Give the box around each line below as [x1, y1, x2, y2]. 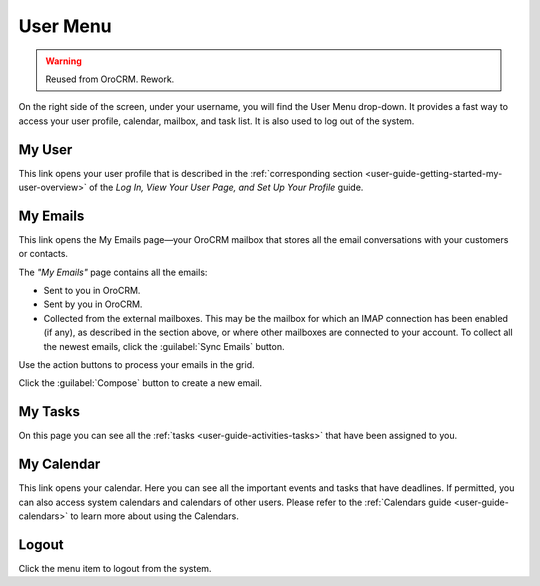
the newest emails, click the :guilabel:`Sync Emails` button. [43, 340, 285, 352]
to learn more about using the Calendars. [70, 510, 239, 522]
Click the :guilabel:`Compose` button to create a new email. [18, 377, 263, 389]
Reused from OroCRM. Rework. [45, 73, 175, 85]
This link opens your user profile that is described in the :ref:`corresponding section [18, 167, 364, 179]
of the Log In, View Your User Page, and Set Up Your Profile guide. [88, 181, 364, 194]
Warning [45, 55, 82, 67]
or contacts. [18, 248, 69, 260]
